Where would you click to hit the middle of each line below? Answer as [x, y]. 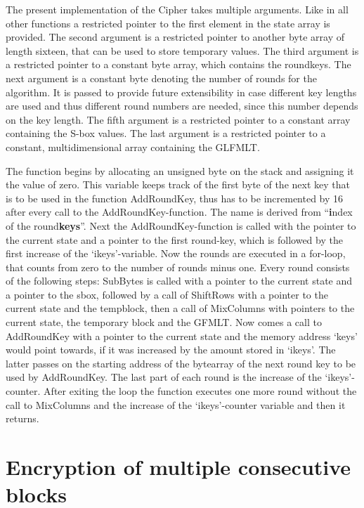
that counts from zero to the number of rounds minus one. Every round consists [178, 267]
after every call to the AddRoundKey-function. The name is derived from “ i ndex [179, 212]
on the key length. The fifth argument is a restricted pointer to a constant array [178, 119]
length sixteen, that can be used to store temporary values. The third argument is [182, 50]
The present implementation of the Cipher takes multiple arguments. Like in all [177, 9]
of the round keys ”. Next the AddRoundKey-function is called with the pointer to [181, 225]
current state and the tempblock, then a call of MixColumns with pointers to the [180, 308]
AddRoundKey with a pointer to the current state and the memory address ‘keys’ [182, 336]
